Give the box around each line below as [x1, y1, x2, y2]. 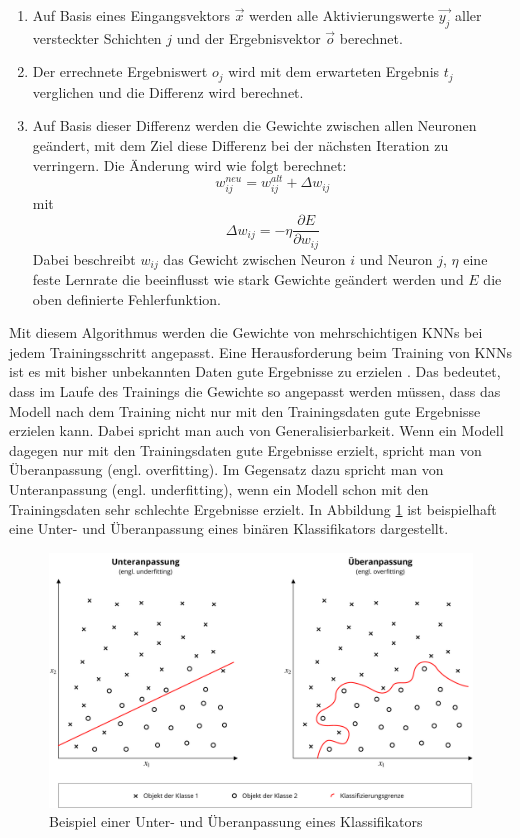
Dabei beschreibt [32, 248, 136, 269]
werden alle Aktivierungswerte [249, 5, 435, 25]
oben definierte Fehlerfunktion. [32, 288, 221, 309]
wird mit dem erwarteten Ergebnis [228, 61, 440, 82]
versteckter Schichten [32, 27, 162, 48]
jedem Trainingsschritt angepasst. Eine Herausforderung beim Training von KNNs [9, 341, 513, 362]
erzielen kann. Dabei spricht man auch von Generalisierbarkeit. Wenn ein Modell [9, 420, 504, 441]
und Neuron [359, 248, 433, 269]
